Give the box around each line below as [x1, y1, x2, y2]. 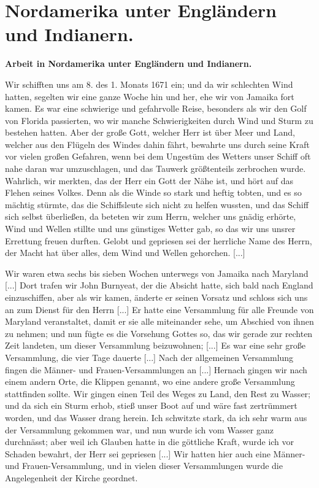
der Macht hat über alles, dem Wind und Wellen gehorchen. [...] [5, 246, 245, 259]
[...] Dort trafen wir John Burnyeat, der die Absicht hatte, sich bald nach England [5, 279, 313, 292]
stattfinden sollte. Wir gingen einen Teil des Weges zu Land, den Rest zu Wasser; [5, 387, 310, 400]
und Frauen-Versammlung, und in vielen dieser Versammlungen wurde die [5, 459, 283, 472]
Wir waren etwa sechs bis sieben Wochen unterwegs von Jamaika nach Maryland [5, 266, 309, 279]
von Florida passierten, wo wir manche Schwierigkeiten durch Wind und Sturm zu [5, 114, 313, 126]
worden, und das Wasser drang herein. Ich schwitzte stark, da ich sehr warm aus [5, 411, 307, 424]
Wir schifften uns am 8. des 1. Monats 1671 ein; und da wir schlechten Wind [5, 77, 293, 90]
